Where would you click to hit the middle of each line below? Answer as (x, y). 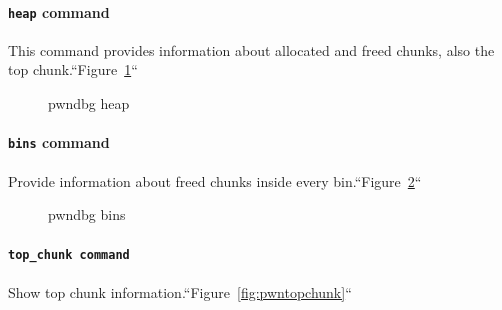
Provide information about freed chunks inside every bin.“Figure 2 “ (215, 180)
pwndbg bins (87, 214)
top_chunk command (69, 255)
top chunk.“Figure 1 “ (73, 69)
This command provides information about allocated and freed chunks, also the (251, 49)
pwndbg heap (89, 103)
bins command (59, 142)
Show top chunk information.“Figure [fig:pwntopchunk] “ (180, 291)
